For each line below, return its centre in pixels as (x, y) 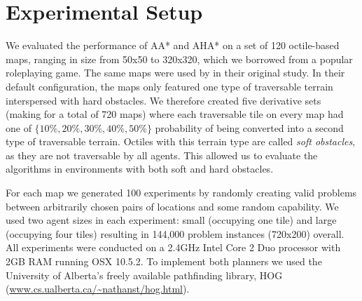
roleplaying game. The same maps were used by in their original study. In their (175, 73)
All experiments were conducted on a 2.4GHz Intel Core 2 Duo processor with (173, 247)
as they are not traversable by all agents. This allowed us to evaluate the (162, 155)
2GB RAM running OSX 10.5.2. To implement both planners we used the (164, 261)
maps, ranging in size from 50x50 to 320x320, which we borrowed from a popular (179, 59)
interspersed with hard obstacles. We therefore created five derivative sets (163, 100)
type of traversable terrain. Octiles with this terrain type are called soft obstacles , (181, 141)
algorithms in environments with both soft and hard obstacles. (140, 169)
